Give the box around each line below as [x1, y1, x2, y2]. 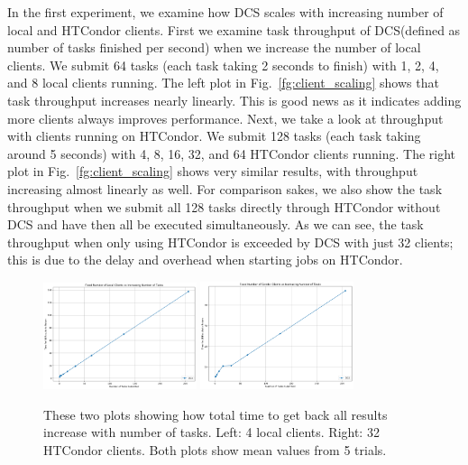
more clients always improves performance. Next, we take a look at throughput [7, 108, 444, 127]
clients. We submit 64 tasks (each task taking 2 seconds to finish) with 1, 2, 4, [7, 55, 439, 74]
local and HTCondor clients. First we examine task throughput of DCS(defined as [7, 20, 461, 39]
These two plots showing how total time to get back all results [43, 405, 388, 423]
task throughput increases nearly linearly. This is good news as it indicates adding [7, 90, 462, 109]
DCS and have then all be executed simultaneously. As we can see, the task [7, 215, 424, 234]
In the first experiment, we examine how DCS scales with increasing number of [7, 3, 444, 21]
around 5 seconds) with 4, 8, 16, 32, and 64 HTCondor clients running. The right [7, 144, 456, 163]
